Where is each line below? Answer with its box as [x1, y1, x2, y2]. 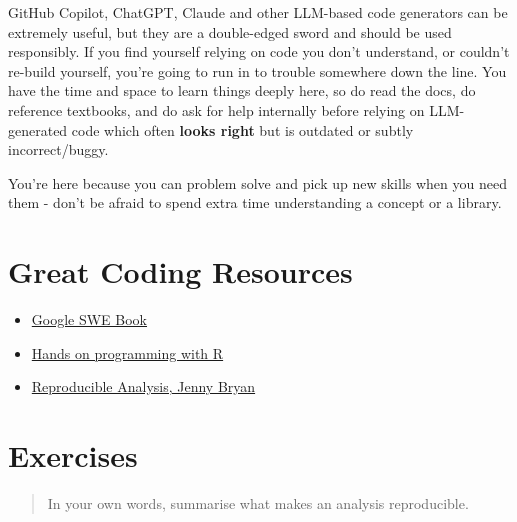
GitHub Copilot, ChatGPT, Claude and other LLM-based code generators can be [8, 2, 508, 22]
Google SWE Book [31, 309, 148, 330]
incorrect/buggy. [8, 139, 109, 160]
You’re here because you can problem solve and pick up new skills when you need [8, 172, 507, 193]
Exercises [8, 435, 138, 476]
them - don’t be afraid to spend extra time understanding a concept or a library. [8, 192, 502, 213]
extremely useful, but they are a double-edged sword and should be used [8, 21, 452, 42]
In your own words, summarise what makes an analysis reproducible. [47, 492, 469, 513]
